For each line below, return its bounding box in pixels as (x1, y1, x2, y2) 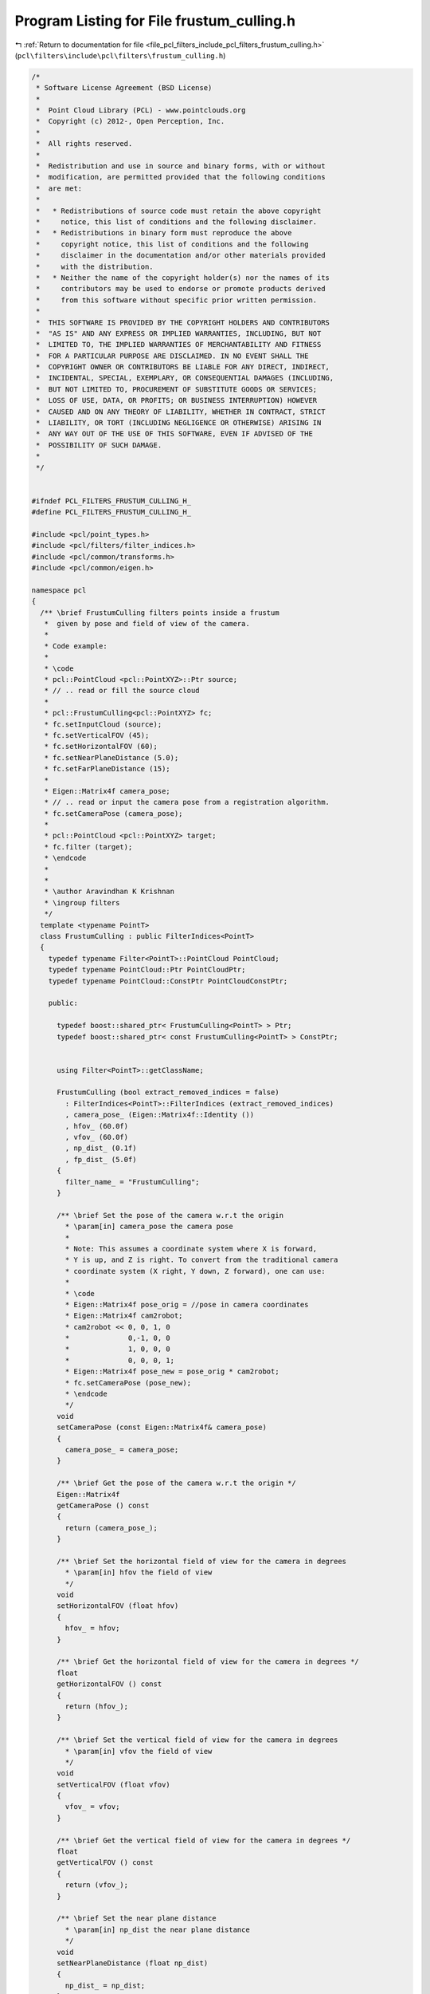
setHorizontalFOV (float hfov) (57, 1602, 179, 1610)
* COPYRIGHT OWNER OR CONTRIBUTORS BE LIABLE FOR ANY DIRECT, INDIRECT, (36, 363, 330, 372)
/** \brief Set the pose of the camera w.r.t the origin (57, 1211, 284, 1220)
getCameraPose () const (57, 1500, 150, 1510)
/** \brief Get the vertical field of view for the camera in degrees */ (57, 1835, 351, 1845)
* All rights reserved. (36, 140, 133, 148)
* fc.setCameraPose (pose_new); (64, 1378, 191, 1387)
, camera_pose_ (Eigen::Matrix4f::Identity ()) (64, 1110, 255, 1120)
